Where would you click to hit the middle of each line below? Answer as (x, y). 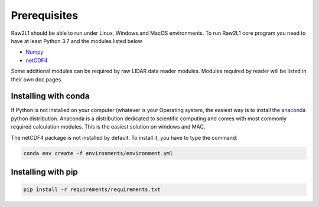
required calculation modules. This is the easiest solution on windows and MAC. (108, 127)
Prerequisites (45, 15)
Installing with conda (50, 96)
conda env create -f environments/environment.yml (98, 153)
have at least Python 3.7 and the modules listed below (77, 41)
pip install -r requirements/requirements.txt (92, 190)
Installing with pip (44, 172)
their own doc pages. (37, 79)
